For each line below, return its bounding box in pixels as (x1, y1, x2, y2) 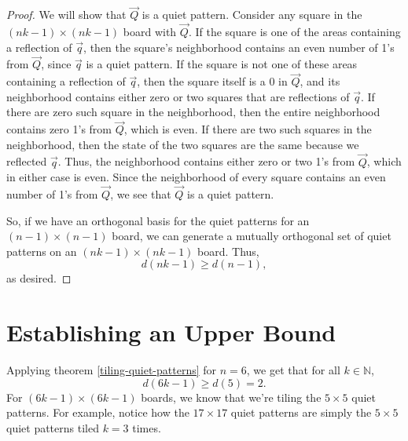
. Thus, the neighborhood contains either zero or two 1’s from (57, 153, 355, 169)
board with (123, 24, 177, 40)
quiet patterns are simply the (230, 404, 372, 421)
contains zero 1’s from (6, 121, 112, 137)
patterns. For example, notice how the (6, 404, 189, 421)
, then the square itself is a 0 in (137, 73, 288, 89)
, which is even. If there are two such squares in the (123, 121, 372, 137)
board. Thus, (197, 242, 259, 259)
